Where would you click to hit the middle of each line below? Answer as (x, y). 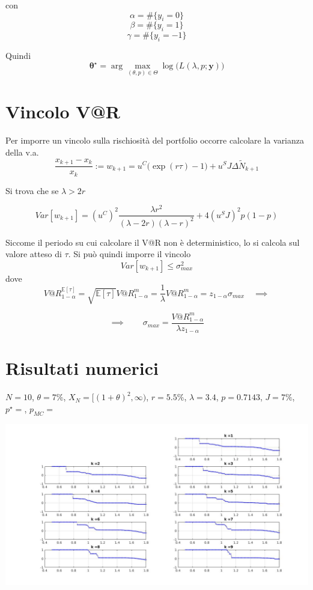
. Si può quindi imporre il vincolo (129, 254)
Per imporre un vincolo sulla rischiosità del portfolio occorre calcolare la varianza (155, 140)
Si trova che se (32, 190)
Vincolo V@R (63, 111)
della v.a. (22, 152)
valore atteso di (34, 254)
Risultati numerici (82, 368)
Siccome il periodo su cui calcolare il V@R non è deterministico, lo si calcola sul (153, 242)
